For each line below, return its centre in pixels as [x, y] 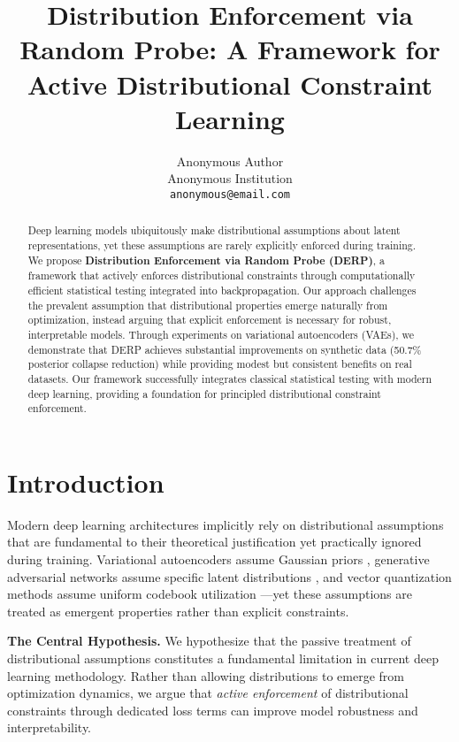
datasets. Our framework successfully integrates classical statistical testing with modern [230, 378]
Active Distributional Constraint [230, 84]
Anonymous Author [230, 161]
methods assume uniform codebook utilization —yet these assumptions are [210, 594]
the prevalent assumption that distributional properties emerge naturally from [208, 305]
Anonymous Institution [230, 178]
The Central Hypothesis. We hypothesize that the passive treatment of [209, 641]
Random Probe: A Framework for [230, 49]
